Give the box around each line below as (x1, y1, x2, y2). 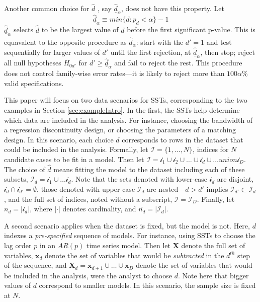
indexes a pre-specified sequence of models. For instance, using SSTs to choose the (4, 230, 255, 241)
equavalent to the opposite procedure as (4, 37, 127, 47)
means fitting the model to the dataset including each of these (53, 164, 245, 174)
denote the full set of (181, 240, 245, 250)
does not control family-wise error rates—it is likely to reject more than (4, 68, 225, 79)
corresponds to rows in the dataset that (122, 134, 243, 144)
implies (206, 183, 228, 194)
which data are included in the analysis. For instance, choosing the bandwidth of (4, 114, 253, 125)
